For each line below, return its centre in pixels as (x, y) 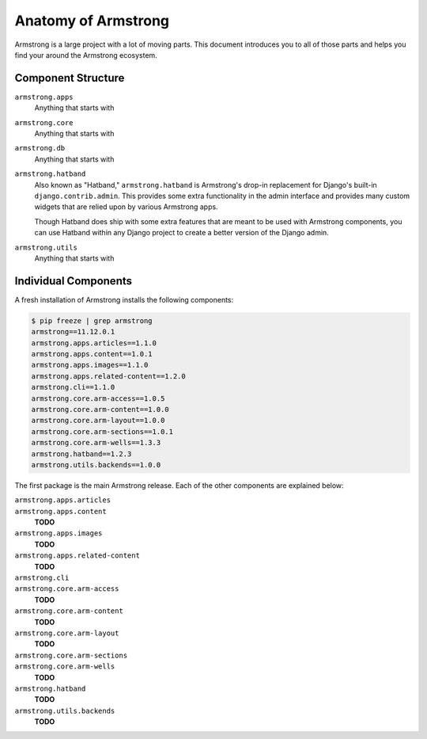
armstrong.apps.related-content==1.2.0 (108, 376)
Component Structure (70, 78)
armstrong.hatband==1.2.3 (81, 454)
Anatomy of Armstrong (92, 21)
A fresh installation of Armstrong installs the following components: (124, 299)
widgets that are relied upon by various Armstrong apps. (126, 207)
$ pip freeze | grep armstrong (92, 320)
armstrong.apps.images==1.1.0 (90, 365)
